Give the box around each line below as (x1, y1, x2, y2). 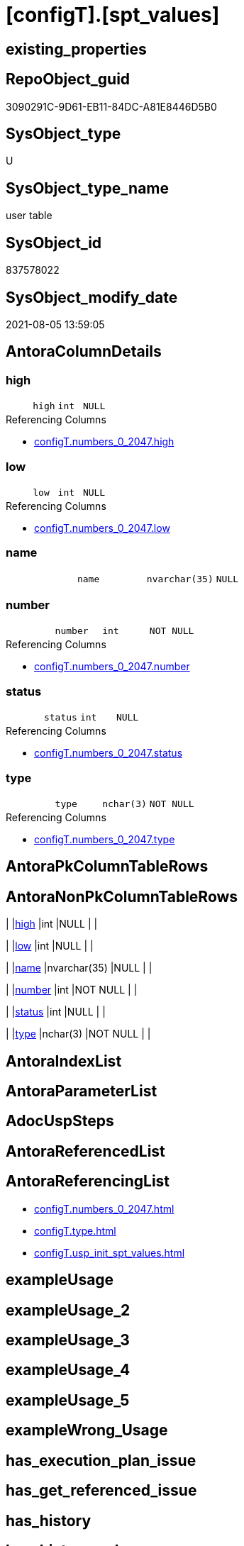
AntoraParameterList (6, 1082, 157, 1101)
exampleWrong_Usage (6, 1421, 168, 1440)
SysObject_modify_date (6, 288, 178, 306)
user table (6, 209, 52, 222)
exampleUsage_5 (6, 1391, 130, 1409)
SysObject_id (6, 233, 102, 252)
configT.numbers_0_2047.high (34, 435, 174, 448)
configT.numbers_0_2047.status (34, 747, 183, 760)
